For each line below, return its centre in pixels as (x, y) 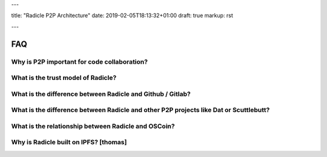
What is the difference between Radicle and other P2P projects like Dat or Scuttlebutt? (140, 110)
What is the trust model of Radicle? (64, 78)
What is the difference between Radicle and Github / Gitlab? (101, 94)
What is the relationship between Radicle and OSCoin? (93, 126)
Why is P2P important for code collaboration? (80, 62)
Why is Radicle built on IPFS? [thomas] (69, 142)
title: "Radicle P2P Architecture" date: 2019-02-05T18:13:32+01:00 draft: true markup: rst (122, 16)
